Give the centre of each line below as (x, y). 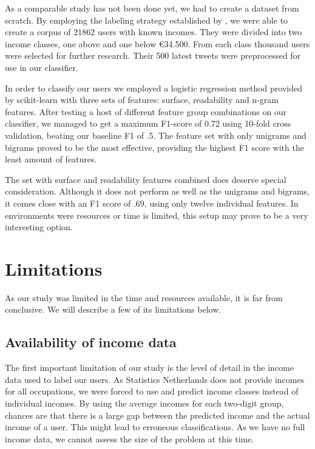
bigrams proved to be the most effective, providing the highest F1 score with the (154, 147)
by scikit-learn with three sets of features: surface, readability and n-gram (142, 100)
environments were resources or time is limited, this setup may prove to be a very (157, 215)
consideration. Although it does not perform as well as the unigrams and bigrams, (157, 191)
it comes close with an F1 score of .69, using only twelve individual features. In (152, 203)
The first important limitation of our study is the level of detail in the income (149, 368)
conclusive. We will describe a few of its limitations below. (113, 309)
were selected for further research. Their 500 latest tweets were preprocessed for (153, 55)
